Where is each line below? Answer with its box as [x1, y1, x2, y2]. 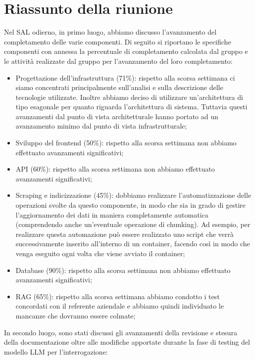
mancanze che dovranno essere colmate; [15, 310, 136, 320]
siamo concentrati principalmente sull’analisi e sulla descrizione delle [15, 82, 223, 92]
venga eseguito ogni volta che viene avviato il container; [15, 248, 185, 258]
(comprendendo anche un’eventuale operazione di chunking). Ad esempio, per [15, 219, 251, 229]
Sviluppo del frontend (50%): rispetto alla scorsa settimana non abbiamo [15, 137, 237, 148]
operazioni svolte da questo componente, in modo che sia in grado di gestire [15, 200, 246, 210]
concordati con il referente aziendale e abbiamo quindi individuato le [15, 301, 224, 311]
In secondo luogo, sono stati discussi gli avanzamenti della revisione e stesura [4, 327, 237, 337]
